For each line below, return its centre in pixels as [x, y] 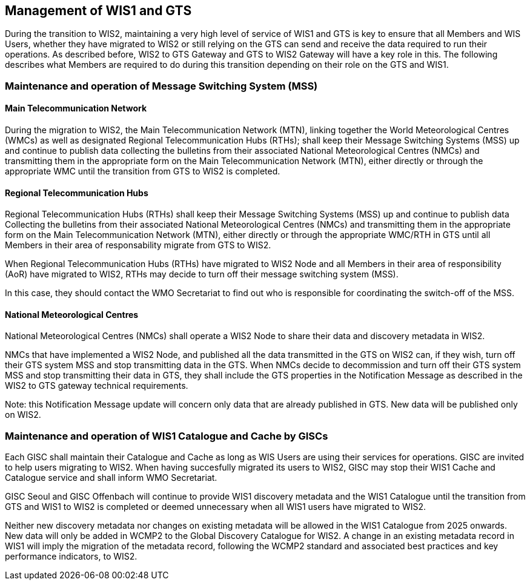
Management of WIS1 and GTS [98, 11]
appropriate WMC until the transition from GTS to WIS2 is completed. [143, 171]
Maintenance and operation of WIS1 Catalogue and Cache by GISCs [167, 436]
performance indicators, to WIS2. [71, 557]
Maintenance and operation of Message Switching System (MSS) [161, 86]
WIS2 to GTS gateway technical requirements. [97, 386]
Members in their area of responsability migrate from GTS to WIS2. [138, 245]
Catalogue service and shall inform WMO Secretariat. [111, 478]
